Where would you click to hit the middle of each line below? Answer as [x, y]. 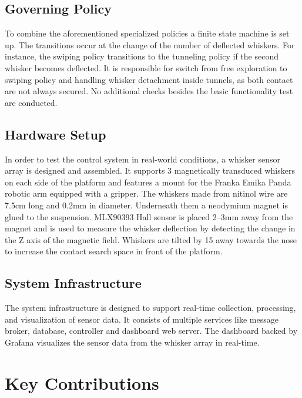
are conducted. [31, 102]
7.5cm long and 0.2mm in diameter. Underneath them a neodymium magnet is [146, 205]
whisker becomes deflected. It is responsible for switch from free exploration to [146, 67]
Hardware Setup [56, 134]
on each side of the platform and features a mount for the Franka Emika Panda [148, 182]
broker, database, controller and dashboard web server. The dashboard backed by [151, 331]
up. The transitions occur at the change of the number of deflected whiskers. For [150, 44]
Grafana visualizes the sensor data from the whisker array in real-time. [132, 342]
